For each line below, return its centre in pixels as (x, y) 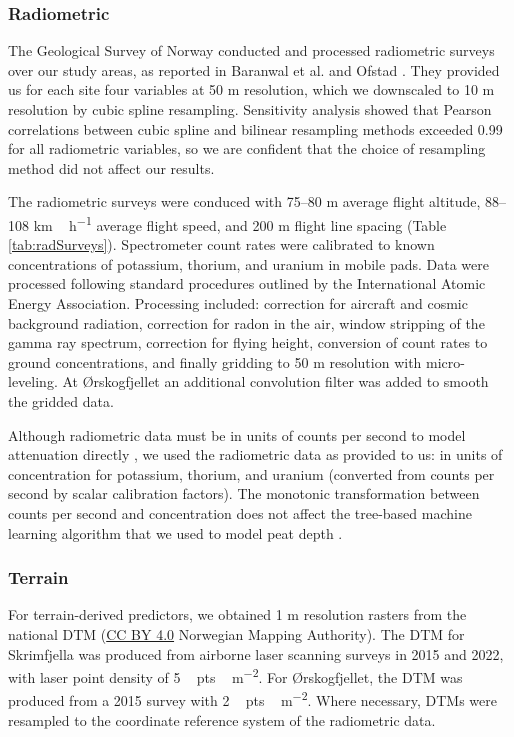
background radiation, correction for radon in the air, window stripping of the (246, 322)
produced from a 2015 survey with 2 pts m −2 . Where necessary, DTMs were (252, 699)
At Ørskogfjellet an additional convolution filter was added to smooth (275, 381)
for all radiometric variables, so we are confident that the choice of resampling (247, 148)
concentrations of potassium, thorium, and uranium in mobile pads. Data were (248, 263)
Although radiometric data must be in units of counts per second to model (237, 434)
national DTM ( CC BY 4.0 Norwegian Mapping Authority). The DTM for (236, 633)
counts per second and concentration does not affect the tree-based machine (240, 512)
